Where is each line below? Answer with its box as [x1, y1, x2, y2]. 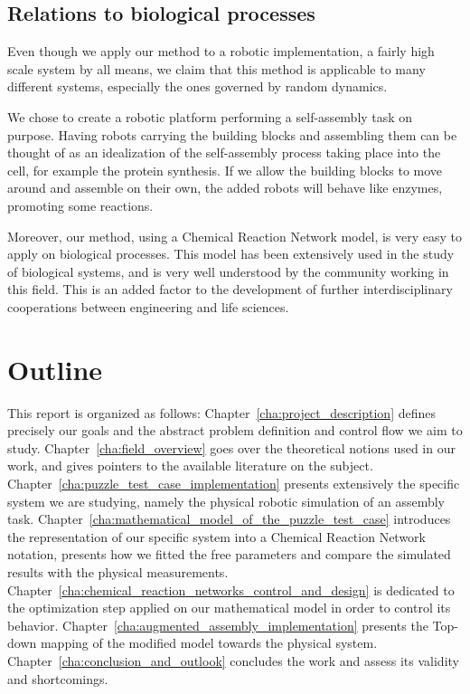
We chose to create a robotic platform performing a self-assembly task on [7, 107, 413, 126]
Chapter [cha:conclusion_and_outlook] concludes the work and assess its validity [7, 651, 459, 670]
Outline [7, 350, 103, 387]
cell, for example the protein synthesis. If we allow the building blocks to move [7, 160, 443, 179]
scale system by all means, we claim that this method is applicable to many [7, 59, 426, 78]
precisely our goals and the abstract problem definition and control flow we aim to [7, 421, 463, 440]
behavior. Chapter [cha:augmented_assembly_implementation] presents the [7, 615, 428, 634]
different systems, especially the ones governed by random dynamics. [7, 77, 388, 96]
